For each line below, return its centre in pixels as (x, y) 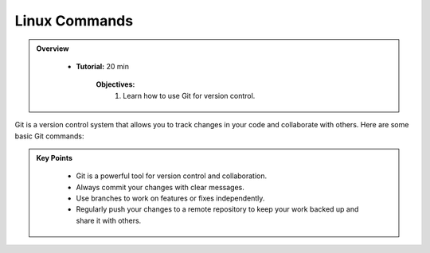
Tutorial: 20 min (102, 66)
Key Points (55, 158)
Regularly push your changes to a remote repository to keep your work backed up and (217, 209)
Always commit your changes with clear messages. (160, 187)
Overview (53, 49)
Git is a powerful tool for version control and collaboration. (172, 176)
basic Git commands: (49, 136)
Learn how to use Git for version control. (189, 95)
